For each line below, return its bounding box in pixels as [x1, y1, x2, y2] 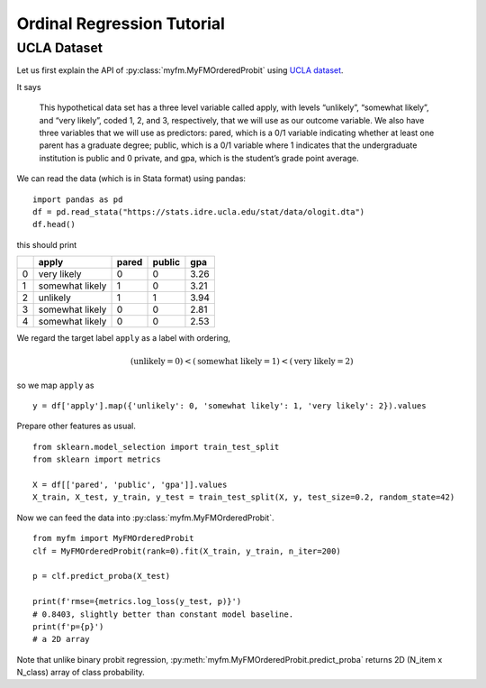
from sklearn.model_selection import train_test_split [32, 442, 280, 452]
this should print [16, 239, 77, 250]
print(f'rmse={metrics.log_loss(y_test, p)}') [32, 596, 242, 607]
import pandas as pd [32, 194, 123, 205]
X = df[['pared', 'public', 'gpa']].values [32, 480, 228, 490]
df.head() [32, 219, 76, 230]
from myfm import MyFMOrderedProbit [32, 533, 194, 544]
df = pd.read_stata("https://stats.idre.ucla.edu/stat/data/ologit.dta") [32, 206, 365, 216]
